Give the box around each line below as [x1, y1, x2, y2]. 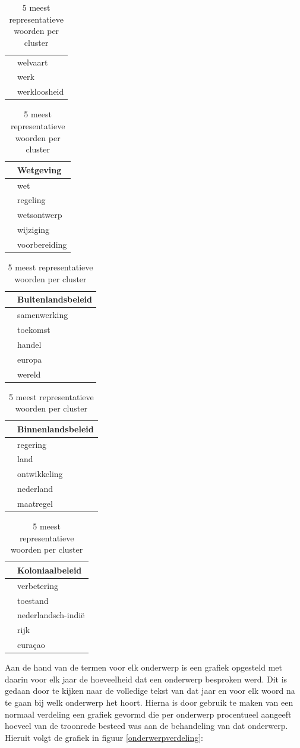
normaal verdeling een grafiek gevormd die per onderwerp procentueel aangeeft [5, 708, 292, 720]
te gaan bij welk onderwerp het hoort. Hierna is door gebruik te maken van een [5, 696, 293, 708]
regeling [17, 194, 46, 206]
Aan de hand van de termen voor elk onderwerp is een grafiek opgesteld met [5, 661, 282, 674]
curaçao [17, 638, 45, 651]
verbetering [17, 579, 58, 591]
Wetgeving [17, 163, 62, 176]
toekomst [17, 323, 50, 335]
